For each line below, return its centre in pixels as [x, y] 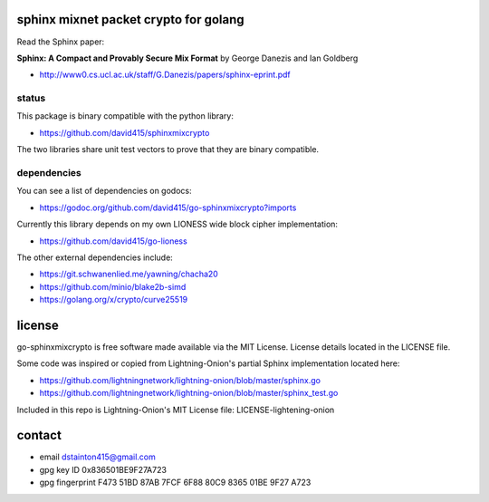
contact [39, 435]
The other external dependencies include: [95, 257]
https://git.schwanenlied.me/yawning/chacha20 [129, 274]
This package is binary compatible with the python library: [125, 116]
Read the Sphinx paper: [61, 42]
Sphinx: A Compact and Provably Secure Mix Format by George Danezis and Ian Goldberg [187, 58]
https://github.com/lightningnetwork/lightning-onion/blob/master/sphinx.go [180, 380]
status [31, 98]
